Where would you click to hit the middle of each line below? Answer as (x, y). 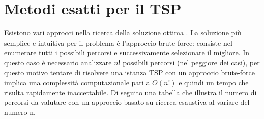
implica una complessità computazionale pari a (77, 82)
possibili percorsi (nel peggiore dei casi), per (191, 62)
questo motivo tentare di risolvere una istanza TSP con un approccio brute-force (129, 72)
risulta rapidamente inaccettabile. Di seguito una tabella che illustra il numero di (130, 92)
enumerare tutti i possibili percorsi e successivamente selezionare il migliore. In (127, 52)
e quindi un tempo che (214, 82)
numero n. (20, 112)
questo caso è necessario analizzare (58, 62)
